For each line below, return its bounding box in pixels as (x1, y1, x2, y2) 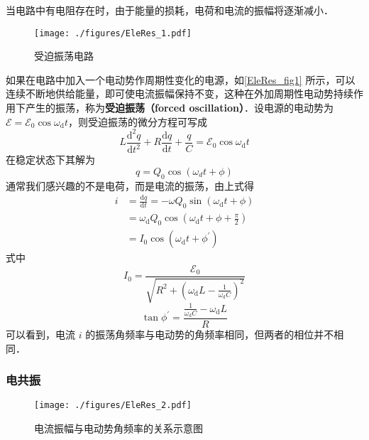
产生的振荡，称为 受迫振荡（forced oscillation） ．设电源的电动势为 (25, 100, 334, 115)
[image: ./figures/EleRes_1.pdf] (34, 28, 192, 38)
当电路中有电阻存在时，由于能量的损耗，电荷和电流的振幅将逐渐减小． (6, 3, 334, 17)
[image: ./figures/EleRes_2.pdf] (34, 400, 192, 411)
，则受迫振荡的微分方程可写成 (68, 114, 208, 129)
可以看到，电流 (6, 326, 75, 341)
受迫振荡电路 (34, 48, 94, 63)
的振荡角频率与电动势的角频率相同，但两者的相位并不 (85, 326, 334, 341)
